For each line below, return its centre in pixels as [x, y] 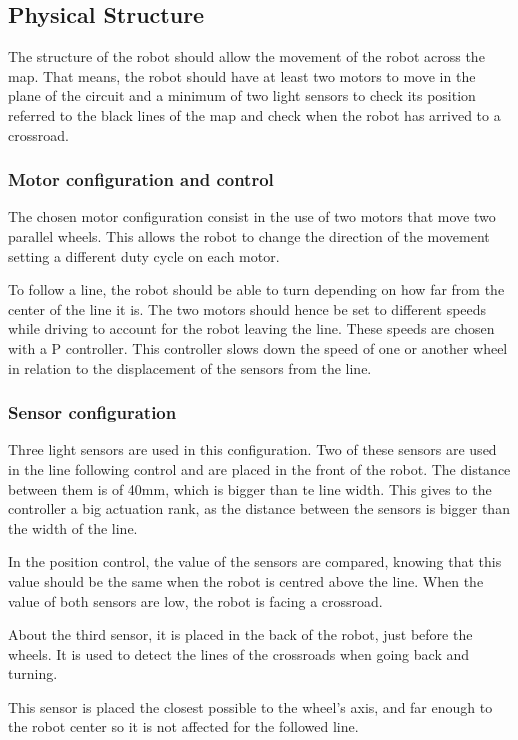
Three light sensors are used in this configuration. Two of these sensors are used [252, 449]
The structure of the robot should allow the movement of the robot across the [246, 56]
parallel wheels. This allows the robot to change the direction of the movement [249, 235]
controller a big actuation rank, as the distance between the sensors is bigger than [259, 508]
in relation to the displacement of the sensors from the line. [190, 367]
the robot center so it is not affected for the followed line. [183, 726]
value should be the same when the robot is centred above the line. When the [246, 580]
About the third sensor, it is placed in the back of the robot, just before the [240, 634]
